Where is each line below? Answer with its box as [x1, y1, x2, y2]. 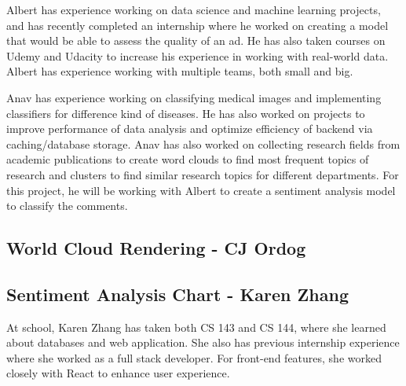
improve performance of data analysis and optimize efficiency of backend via [6, 120, 373, 137]
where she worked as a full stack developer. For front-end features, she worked [6, 349, 382, 366]
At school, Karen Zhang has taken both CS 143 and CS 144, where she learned [6, 318, 386, 335]
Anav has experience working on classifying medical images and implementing [6, 89, 382, 105]
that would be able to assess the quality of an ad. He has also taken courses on [6, 32, 386, 49]
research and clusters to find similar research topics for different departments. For [6, 166, 399, 182]
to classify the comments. [6, 197, 128, 214]
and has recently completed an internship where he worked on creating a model [6, 17, 389, 33]
